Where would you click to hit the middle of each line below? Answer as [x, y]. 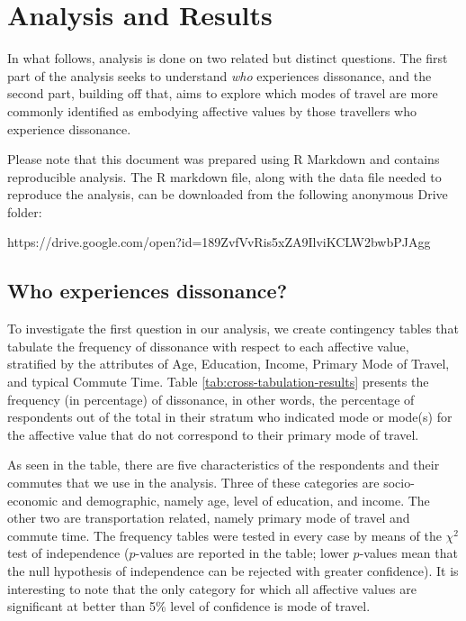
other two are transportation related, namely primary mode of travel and [209, 518]
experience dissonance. [69, 128]
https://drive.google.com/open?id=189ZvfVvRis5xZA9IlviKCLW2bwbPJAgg [219, 242]
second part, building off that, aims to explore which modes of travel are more [223, 93]
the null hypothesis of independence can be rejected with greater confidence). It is [233, 570]
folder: [25, 211]
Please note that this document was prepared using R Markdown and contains [224, 159]
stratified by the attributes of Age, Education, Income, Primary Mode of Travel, [229, 364]
